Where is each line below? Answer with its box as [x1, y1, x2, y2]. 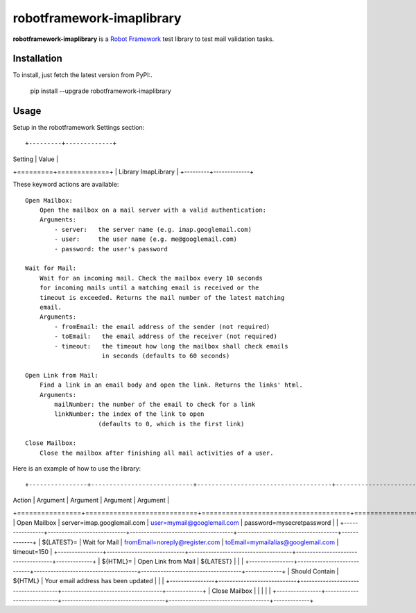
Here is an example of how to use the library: [12, 464, 141, 473]
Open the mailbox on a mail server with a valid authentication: [39, 206, 267, 215]
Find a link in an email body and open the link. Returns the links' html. [39, 381, 303, 389]
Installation [12, 53, 62, 65]
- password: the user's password [54, 245, 168, 253]
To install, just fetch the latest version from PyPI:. [12, 71, 153, 79]
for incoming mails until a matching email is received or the [39, 284, 259, 292]
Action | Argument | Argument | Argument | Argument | [12, 496, 170, 505]
